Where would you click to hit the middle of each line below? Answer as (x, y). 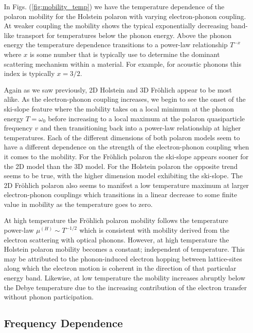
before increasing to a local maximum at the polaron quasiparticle (146, 118)
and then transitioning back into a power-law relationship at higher (141, 128)
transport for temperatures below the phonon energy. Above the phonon (124, 35)
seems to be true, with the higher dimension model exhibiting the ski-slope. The (123, 176)
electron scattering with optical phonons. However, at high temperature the (117, 239)
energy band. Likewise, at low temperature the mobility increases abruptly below (125, 278)
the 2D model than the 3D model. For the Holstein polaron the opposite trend (121, 166)
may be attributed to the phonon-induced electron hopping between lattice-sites (123, 258)
